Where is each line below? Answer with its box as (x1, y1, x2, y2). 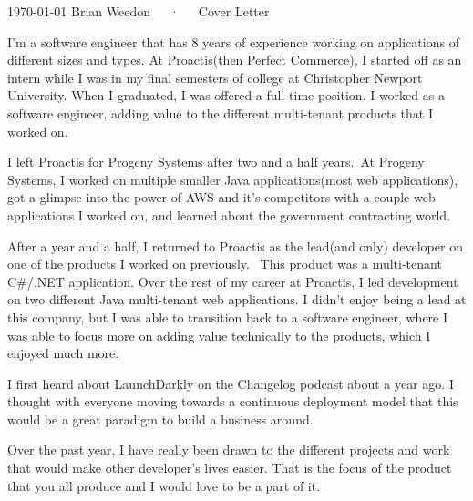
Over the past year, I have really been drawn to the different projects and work (7, 440, 450, 459)
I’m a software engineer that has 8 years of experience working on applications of (7, 32, 459, 51)
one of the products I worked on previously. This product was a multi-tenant (7, 254, 442, 273)
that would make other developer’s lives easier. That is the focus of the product (7, 458, 452, 477)
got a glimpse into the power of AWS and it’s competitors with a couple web (7, 188, 436, 207)
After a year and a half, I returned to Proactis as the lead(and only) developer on (7, 236, 463, 255)
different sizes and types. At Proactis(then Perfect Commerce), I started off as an (7, 50, 462, 69)
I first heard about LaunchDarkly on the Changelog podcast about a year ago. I (7, 373, 454, 393)
